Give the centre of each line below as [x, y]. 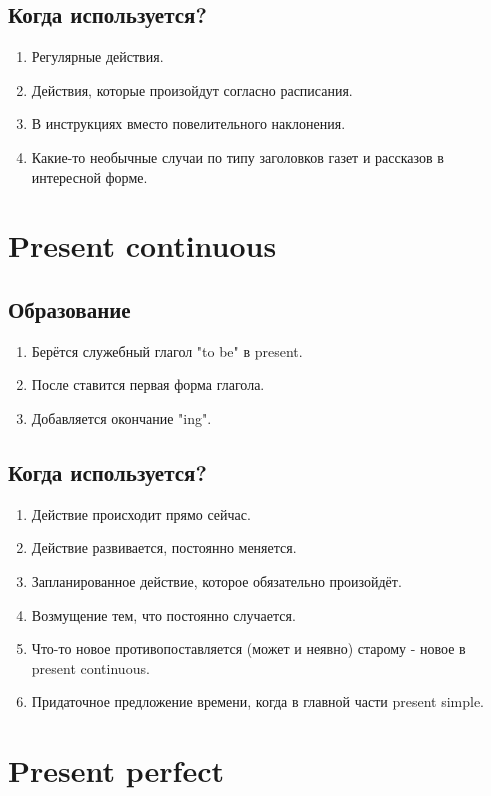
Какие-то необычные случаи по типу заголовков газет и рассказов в [237, 156]
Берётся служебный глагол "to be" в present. [167, 350]
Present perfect [116, 770]
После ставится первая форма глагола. [148, 384]
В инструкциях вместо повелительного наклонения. [188, 123]
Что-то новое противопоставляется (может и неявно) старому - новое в [248, 648]
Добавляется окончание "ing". [121, 417]
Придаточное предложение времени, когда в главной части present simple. [258, 701]
